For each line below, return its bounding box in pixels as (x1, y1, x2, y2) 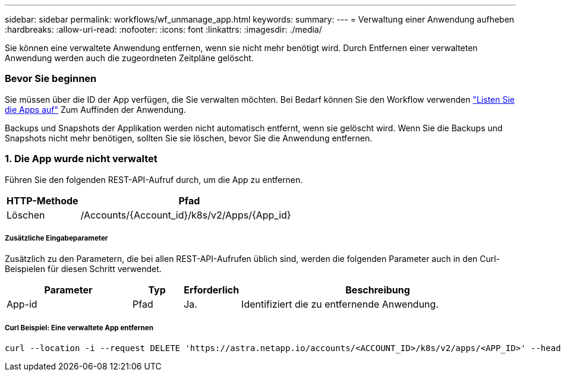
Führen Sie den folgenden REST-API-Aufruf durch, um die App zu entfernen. (5, 174, 303, 185)
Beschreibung (345, 284, 410, 296)
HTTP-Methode (7, 194, 78, 207)
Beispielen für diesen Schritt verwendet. (5, 264, 162, 274)
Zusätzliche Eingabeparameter (5, 233, 108, 242)
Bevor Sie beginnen (5, 72, 97, 85)
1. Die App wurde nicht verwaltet (5, 153, 157, 165)
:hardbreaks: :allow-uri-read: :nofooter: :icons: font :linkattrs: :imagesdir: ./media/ (5, 24, 322, 34)
